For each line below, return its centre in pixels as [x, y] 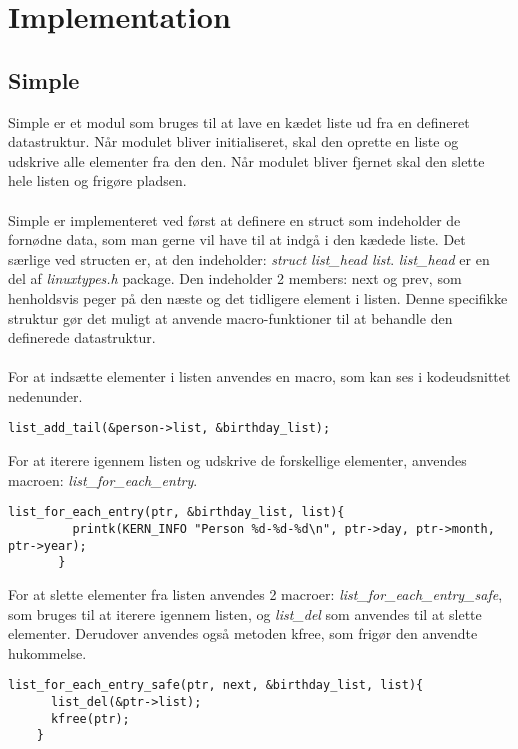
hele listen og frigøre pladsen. [97, 180]
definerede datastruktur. [82, 337]
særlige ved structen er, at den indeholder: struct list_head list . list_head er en [249, 258]
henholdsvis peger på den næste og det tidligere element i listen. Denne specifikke [258, 297]
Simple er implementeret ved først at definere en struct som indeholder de [234, 219]
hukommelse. [47, 652]
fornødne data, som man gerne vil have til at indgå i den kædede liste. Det [237, 239]
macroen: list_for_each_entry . [103, 479]
